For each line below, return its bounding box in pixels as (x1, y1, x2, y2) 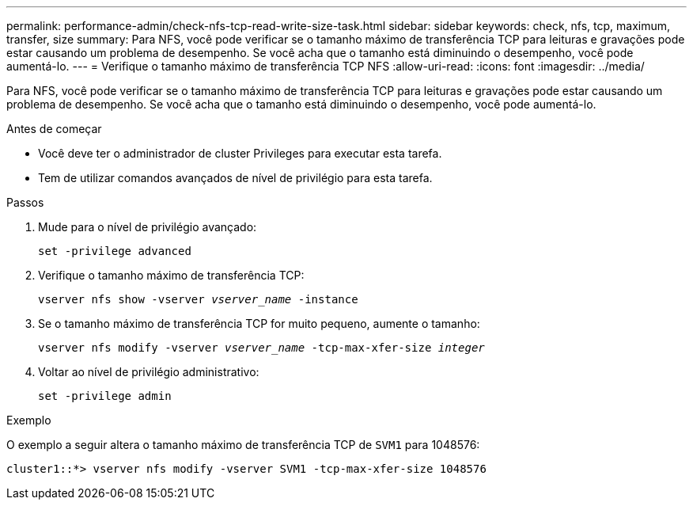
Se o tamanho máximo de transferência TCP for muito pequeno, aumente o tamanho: (38, 317, 480, 330)
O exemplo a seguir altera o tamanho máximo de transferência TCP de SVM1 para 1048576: (6, 438, 480, 451)
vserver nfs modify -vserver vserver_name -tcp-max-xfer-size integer (38, 341, 485, 354)
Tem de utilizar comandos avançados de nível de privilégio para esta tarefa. (38, 171, 433, 185)
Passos (6, 196, 44, 209)
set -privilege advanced (38, 245, 191, 257)
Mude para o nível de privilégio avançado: (38, 220, 257, 234)
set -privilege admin (38, 390, 172, 402)
